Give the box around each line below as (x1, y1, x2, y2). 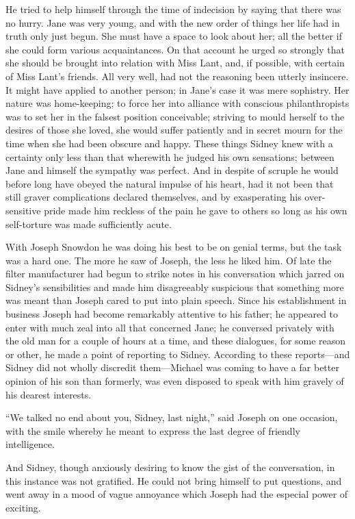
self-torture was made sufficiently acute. (5, 216, 172, 231)
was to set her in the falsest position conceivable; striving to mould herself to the (5, 109, 345, 123)
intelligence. (5, 437, 55, 451)
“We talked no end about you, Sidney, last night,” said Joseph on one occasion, (5, 410, 338, 425)
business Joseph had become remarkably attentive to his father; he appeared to (5, 307, 339, 321)
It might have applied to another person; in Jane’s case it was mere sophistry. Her (5, 82, 350, 97)
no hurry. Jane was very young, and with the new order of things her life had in (5, 15, 340, 29)
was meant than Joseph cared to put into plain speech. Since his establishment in (5, 293, 347, 307)
